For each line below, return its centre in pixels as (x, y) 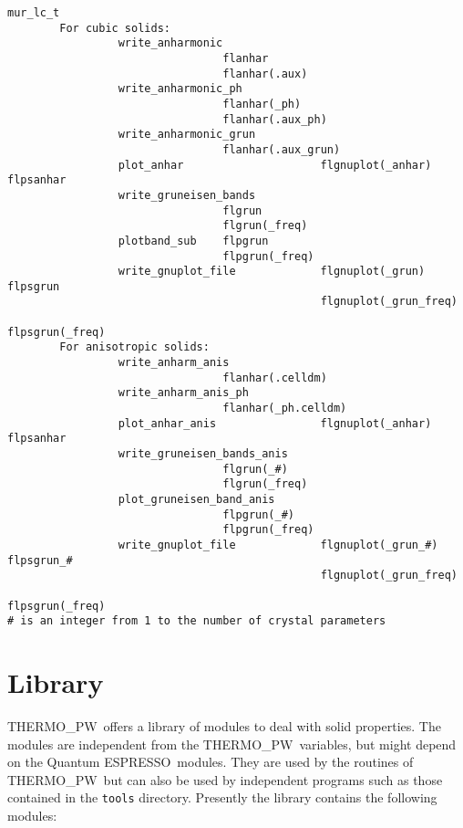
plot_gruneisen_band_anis (196, 499)
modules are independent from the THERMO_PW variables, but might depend (232, 744)
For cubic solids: (115, 28)
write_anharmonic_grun (187, 135)
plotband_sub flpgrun (193, 241)
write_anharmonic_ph (180, 89)
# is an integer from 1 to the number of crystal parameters (197, 621)
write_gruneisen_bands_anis (203, 454)
